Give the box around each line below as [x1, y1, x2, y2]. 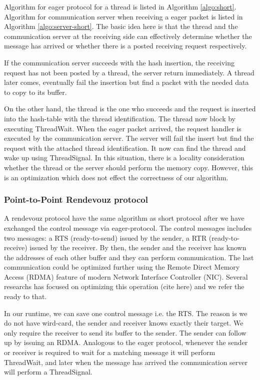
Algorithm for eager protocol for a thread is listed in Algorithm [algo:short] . [4, 1, 236, 11]
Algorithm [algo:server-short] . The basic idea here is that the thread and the [4, 21, 238, 31]
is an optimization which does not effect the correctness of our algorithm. [4, 172, 228, 182]
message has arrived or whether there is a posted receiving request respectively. [4, 40, 247, 51]
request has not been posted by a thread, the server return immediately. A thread [4, 67, 254, 77]
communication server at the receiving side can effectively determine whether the [4, 30, 252, 41]
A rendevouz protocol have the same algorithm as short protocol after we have [4, 213, 244, 223]
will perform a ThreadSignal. [4, 367, 92, 377]
